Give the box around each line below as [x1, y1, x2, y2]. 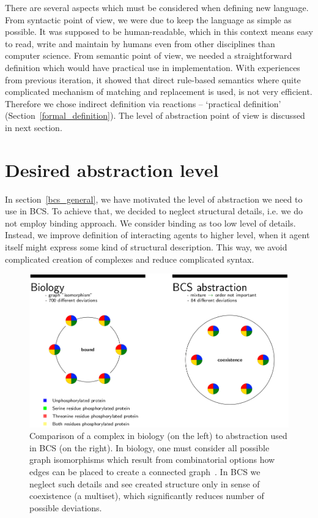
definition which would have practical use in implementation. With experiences [5, 61, 300, 73]
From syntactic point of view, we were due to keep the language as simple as [5, 13, 292, 26]
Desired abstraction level [5, 157, 219, 182]
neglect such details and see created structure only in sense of [29, 477, 260, 490]
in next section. [5, 121, 62, 133]
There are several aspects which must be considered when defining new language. [5, 1, 309, 13]
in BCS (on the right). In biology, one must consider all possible [29, 441, 270, 454]
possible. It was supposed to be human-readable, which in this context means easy [5, 25, 313, 38]
